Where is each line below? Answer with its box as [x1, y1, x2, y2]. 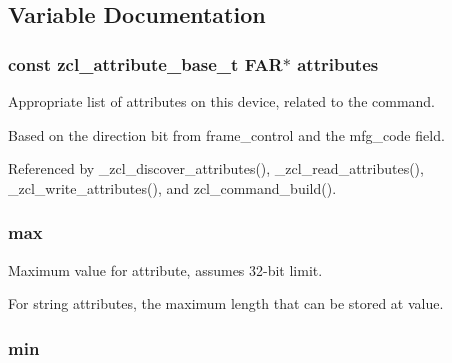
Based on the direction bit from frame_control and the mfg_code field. [8, 124, 445, 145]
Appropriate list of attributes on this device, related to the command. [8, 91, 436, 111]
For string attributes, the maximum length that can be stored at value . [8, 293, 444, 314]
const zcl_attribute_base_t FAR [8, 51, 283, 76]
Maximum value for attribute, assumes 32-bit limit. [8, 259, 323, 280]
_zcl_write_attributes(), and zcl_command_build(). [8, 177, 337, 198]
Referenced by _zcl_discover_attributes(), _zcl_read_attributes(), [8, 158, 424, 179]
